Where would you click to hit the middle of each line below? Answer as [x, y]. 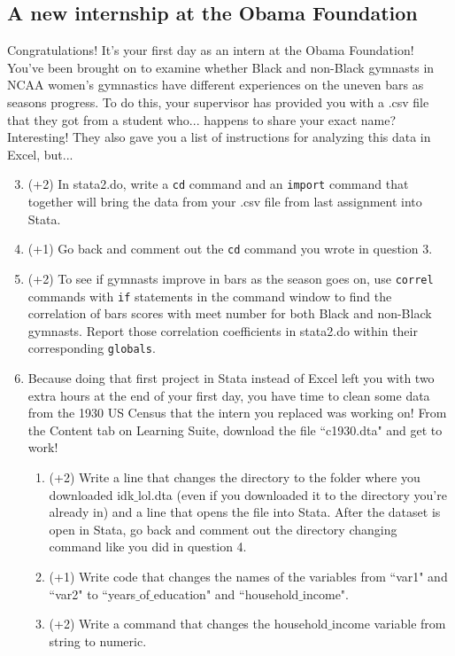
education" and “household [226, 594]
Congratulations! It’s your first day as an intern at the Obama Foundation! [211, 50]
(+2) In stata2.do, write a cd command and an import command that [218, 184]
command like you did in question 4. [148, 547]
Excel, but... [40, 154]
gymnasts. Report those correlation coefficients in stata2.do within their [223, 330]
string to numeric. [98, 640]
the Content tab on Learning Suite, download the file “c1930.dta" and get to [235, 430]
